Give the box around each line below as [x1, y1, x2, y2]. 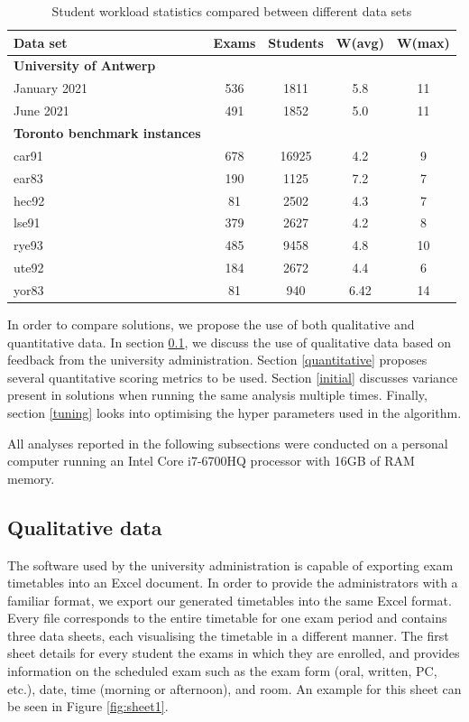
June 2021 [14, 101, 69, 120]
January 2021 [14, 79, 87, 97]
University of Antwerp [14, 56, 156, 75]
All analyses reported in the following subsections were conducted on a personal [7, 433, 448, 452]
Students [268, 32, 324, 51]
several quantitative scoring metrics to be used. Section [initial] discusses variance [7, 367, 458, 386]
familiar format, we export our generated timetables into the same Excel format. [7, 590, 452, 609]
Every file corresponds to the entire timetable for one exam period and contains [7, 608, 447, 627]
